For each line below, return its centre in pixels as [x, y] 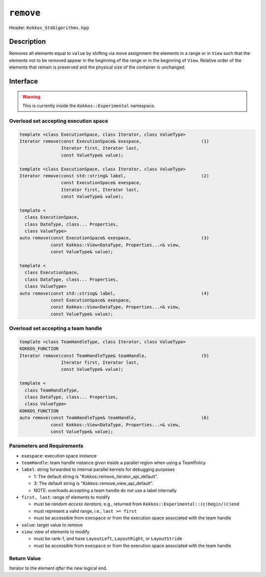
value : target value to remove [52, 525]
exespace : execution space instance [59, 456]
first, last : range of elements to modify [66, 497]
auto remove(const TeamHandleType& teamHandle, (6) [114, 418]
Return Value [25, 558]
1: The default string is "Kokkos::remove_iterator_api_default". [96, 476]
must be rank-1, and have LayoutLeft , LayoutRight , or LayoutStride [108, 539]
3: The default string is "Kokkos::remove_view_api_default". [94, 483]
